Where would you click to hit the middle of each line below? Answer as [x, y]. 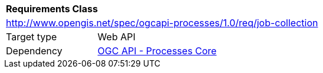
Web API [116, 37]
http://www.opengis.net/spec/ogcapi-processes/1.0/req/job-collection [162, 23]
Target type [32, 37]
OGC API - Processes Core [157, 51]
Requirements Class [52, 9]
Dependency [34, 51]
